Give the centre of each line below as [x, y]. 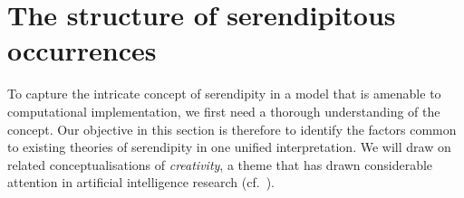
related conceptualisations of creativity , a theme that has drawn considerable [220, 164]
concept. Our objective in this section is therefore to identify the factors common [232, 129]
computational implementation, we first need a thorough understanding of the [224, 111]
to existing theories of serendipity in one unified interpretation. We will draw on [229, 147]
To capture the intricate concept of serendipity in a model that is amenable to [224, 94]
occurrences [82, 50]
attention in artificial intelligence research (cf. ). [141, 182]
